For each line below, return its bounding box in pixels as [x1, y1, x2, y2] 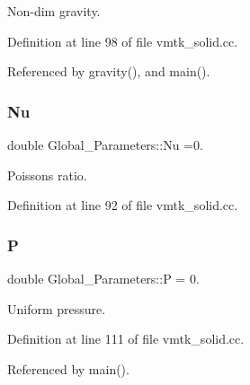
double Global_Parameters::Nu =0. [7, 136, 203, 153]
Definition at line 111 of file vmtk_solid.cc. [7, 329, 245, 348]
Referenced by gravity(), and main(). [7, 62, 210, 81]
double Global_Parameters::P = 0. [7, 269, 200, 287]
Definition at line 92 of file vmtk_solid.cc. [7, 196, 238, 214]
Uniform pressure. [7, 299, 106, 318]
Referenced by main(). [7, 359, 129, 378]
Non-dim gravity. [7, 2, 101, 20]
